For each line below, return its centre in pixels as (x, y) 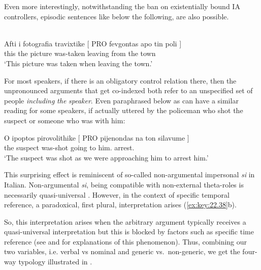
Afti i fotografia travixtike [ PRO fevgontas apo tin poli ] (93, 43)
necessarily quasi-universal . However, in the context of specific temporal (117, 194)
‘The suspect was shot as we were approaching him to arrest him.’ (106, 157)
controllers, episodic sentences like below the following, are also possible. (117, 16)
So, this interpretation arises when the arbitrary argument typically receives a (125, 221)
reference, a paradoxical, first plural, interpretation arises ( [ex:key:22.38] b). (120, 205)
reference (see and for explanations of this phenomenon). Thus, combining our (126, 241)
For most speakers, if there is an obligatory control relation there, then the (120, 80)
